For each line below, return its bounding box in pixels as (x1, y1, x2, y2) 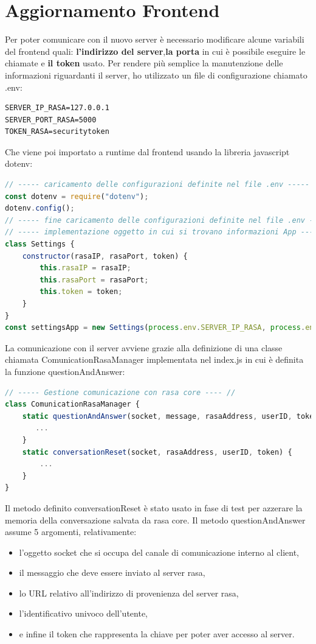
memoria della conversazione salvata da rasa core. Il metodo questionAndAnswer (5, 513, 306, 526)
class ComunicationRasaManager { (5, 400, 140, 409)
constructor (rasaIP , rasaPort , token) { (22, 251, 188, 261)
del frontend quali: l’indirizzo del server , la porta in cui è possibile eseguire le (5, 44, 306, 57)
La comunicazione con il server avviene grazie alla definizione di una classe (5, 341, 283, 354)
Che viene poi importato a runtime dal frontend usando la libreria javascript (5, 145, 290, 158)
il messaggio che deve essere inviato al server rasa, (19, 566, 205, 579)
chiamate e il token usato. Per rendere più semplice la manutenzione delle (5, 57, 283, 69)
